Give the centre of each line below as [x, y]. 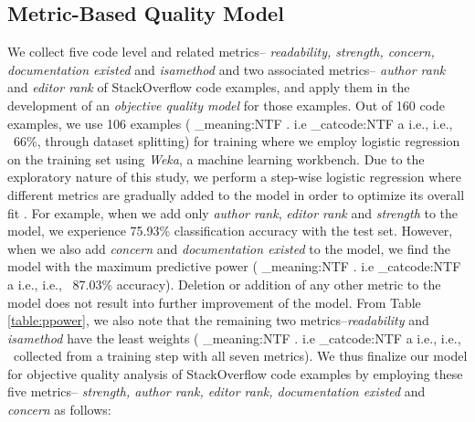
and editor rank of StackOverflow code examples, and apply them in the [209, 87]
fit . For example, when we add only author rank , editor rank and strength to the [233, 212]
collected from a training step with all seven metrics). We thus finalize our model [240, 356]
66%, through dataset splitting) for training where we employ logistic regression [237, 141]
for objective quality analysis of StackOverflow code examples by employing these [235, 373]
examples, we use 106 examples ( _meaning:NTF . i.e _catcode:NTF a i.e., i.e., [230, 123]
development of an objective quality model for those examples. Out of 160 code [227, 105]
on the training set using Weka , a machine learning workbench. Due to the [216, 158]
